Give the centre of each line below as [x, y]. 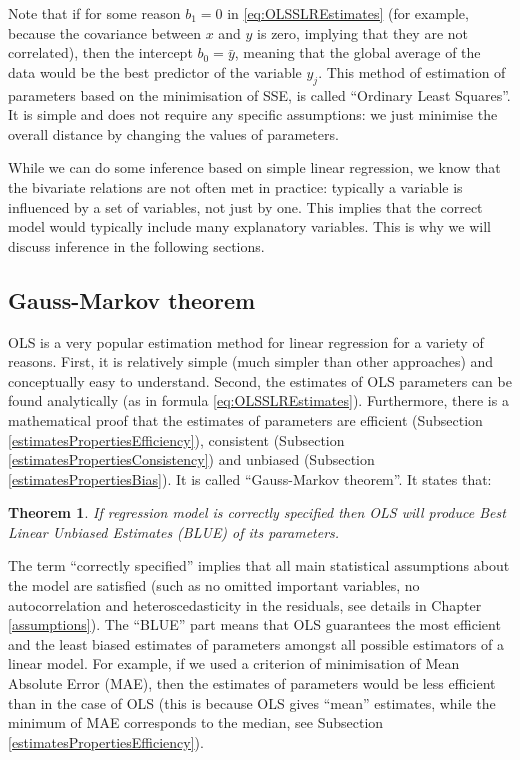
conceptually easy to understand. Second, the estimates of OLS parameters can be [260, 380]
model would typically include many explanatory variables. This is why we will [249, 226]
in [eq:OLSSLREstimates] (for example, [348, 13]
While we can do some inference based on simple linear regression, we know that [254, 167]
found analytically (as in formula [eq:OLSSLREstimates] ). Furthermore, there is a [258, 400]
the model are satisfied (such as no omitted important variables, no [214, 585]
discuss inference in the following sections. [136, 245]
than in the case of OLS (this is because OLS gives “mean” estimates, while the [252, 702]
